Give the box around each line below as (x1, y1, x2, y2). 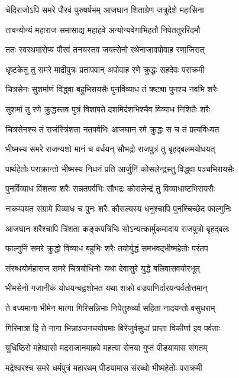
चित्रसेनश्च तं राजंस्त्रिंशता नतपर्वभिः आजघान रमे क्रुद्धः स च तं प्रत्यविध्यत (5, 122, 219, 135)
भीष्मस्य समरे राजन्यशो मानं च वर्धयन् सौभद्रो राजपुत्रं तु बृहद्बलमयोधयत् (5, 143, 215, 155)
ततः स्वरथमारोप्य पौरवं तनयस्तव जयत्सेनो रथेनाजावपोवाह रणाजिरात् (5, 43, 205, 56)
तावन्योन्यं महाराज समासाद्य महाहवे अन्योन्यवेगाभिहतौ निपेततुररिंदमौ (5, 23, 201, 35)
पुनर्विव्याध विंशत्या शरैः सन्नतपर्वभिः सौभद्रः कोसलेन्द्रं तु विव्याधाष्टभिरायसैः (5, 182, 215, 195)
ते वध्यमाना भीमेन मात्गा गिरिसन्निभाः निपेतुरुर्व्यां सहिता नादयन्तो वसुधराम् (5, 301, 215, 314)
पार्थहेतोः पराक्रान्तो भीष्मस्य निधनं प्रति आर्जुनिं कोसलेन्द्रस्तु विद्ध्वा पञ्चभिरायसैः (5, 162, 234, 175)
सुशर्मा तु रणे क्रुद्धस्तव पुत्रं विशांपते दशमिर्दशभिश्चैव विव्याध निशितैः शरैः (5, 102, 211, 115)
